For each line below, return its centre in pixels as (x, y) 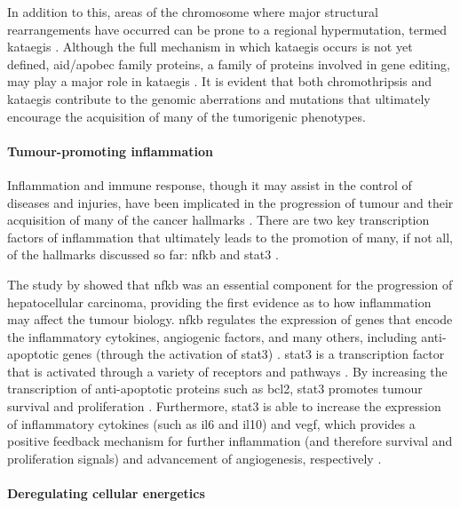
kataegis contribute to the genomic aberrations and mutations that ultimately (219, 98)
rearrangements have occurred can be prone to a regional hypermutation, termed (227, 29)
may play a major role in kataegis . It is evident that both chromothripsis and (220, 81)
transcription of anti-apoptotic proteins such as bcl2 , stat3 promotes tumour (215, 389)
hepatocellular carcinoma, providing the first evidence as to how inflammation (219, 302)
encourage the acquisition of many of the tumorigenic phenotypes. (186, 116)
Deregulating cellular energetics (106, 493)
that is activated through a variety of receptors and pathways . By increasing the (227, 371)
